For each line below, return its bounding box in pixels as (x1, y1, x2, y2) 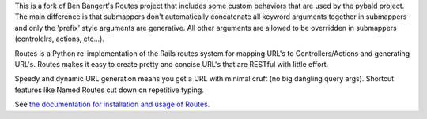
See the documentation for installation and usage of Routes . (14, 99, 210, 110)
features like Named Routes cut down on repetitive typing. (14, 85, 205, 95)
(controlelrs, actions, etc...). (14, 34, 104, 43)
